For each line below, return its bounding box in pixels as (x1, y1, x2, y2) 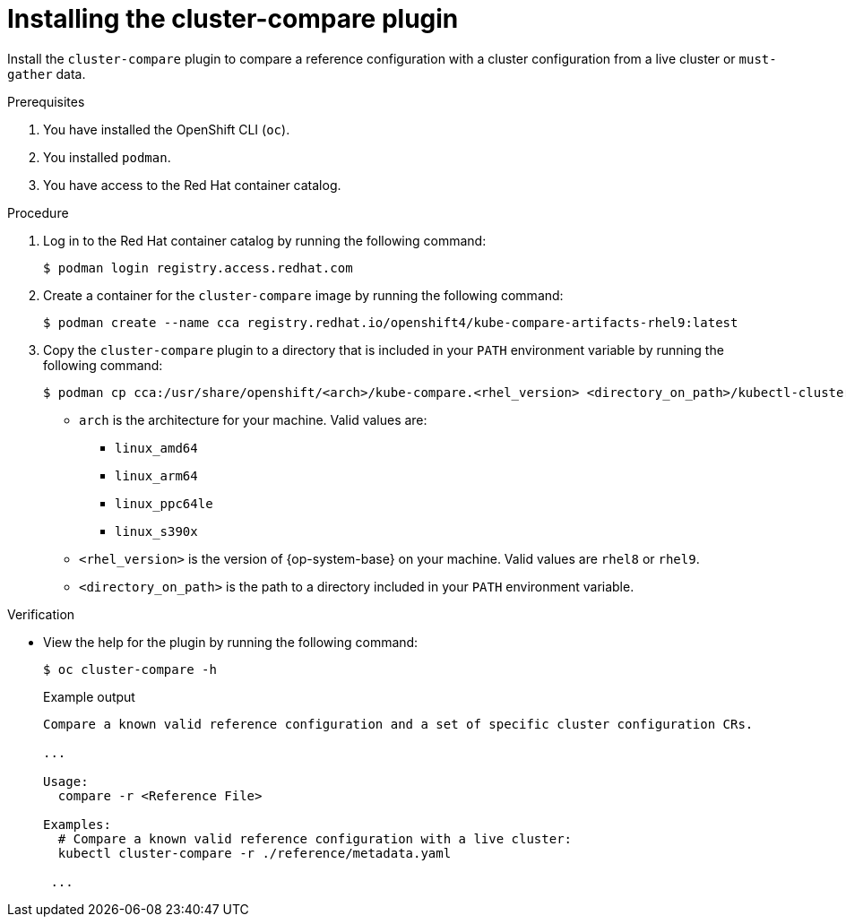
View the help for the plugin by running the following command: (43, 634, 419, 650)
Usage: (43, 773, 89, 789)
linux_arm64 (115, 468, 198, 483)
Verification (7, 606, 75, 622)
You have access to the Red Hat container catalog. (43, 177, 341, 193)
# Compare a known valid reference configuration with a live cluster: (57, 831, 573, 846)
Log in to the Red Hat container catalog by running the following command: (43, 232, 487, 248)
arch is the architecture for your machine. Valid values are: (79, 411, 427, 427)
